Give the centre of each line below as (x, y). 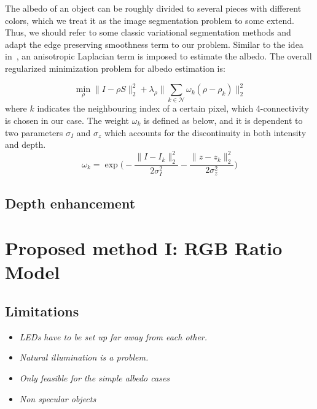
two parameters (34, 132)
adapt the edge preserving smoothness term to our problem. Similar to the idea (154, 44)
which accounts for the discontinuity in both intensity (205, 132)
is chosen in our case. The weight (67, 120)
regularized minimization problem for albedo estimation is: (115, 68)
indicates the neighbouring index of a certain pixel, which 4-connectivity (173, 108)
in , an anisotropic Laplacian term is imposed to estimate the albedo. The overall (158, 56)
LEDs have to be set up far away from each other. (113, 336)
